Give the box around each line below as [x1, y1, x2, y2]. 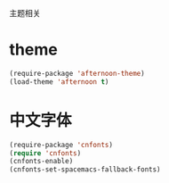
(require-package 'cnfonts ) [9, 140, 114, 149]
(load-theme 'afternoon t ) [9, 77, 109, 87]
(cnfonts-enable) [9, 157, 74, 166]
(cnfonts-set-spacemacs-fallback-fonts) [9, 165, 162, 174]
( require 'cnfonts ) [9, 148, 82, 158]
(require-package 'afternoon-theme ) [9, 69, 145, 78]
